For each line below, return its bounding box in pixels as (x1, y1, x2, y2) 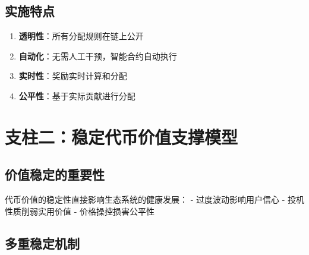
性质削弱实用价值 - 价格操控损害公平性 (5, 204, 154, 217)
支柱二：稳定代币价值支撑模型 (5, 124, 238, 149)
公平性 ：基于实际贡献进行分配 (18, 89, 135, 102)
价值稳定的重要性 (5, 165, 105, 184)
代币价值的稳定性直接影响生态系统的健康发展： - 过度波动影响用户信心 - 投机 (5, 193, 304, 206)
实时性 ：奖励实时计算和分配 (18, 70, 127, 82)
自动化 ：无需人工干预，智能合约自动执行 (18, 49, 177, 62)
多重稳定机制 (5, 234, 80, 252)
